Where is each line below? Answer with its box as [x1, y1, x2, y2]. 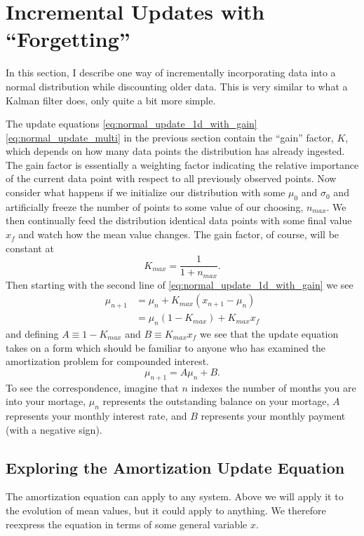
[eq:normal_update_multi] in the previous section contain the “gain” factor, [6, 130, 334, 144]
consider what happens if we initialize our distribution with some [6, 185, 285, 200]
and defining [6, 327, 59, 341]
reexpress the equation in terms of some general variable [6, 516, 248, 531]
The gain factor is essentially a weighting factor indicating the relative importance [6, 157, 359, 172]
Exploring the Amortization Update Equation [6, 456, 345, 478]
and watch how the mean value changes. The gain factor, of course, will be [18, 227, 339, 242]
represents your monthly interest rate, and [6, 408, 187, 422]
